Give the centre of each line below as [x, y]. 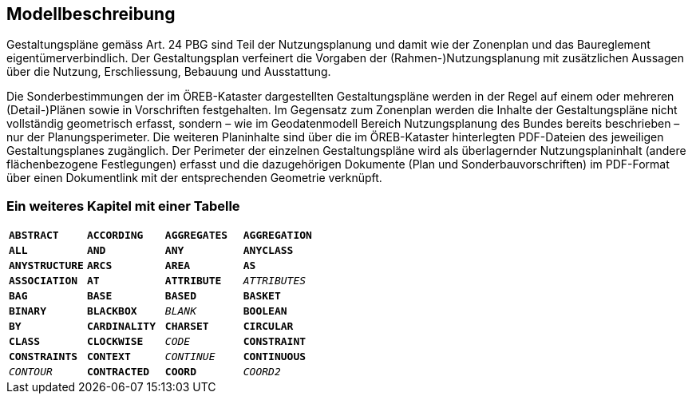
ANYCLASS [268, 251]
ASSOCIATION [43, 281]
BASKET [262, 296]
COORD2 [262, 372]
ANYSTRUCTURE [46, 266]
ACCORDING [115, 236]
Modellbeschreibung [91, 14]
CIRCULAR [268, 327]
